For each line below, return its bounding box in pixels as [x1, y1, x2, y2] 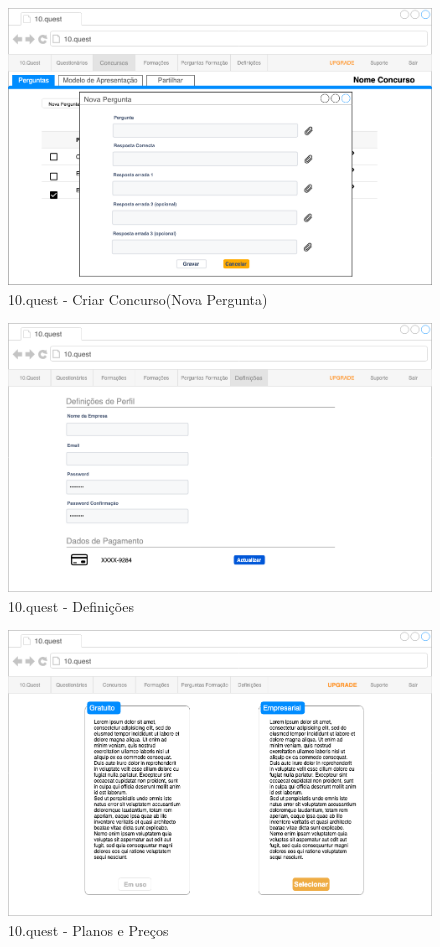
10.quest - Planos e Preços [8, 919, 169, 940]
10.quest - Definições [8, 595, 134, 616]
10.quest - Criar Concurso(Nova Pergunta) [8, 288, 268, 309]
